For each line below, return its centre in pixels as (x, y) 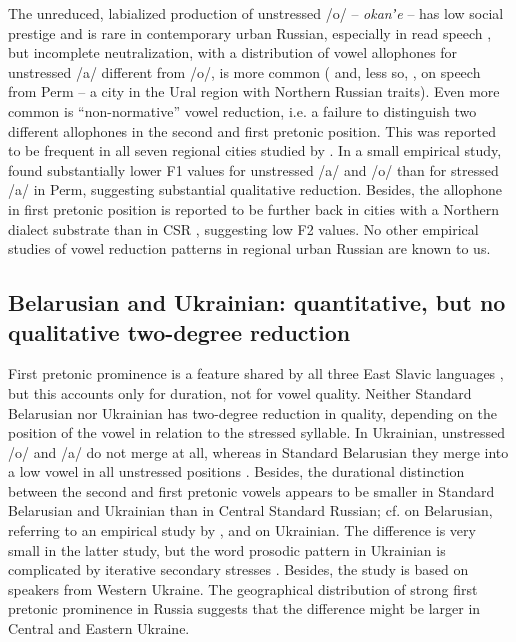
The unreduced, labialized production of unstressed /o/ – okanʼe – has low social (256, 13)
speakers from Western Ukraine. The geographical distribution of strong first (243, 588)
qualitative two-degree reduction (179, 331)
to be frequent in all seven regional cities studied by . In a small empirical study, (255, 150)
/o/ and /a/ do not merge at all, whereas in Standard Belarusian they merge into (258, 451)
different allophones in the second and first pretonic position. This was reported (252, 130)
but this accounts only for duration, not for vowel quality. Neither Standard (240, 392)
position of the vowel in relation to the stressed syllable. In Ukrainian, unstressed (256, 432)
